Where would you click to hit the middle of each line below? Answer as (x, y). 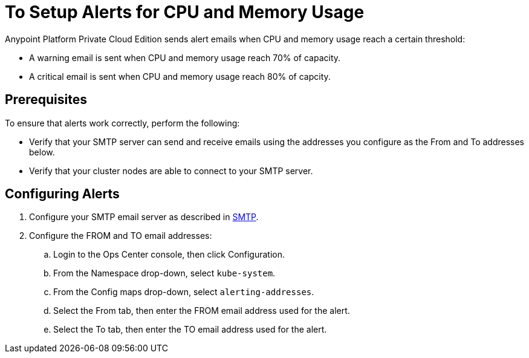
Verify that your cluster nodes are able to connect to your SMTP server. (171, 171)
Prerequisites (46, 100)
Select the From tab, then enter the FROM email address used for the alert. (202, 311)
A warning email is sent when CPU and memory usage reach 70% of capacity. (185, 57)
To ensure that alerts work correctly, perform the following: (122, 123)
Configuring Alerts (62, 194)
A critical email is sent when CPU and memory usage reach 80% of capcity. (180, 76)
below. (42, 152)
